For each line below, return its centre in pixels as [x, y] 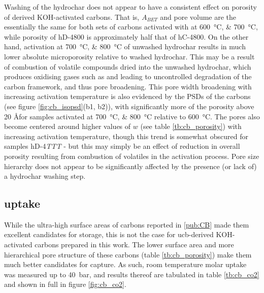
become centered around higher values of [68, 126]
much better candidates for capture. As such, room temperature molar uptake [125, 264]
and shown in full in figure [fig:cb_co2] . [65, 284]
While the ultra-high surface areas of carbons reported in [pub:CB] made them [127, 224]
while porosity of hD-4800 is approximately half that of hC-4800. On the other [126, 36]
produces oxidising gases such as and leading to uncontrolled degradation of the [128, 76]
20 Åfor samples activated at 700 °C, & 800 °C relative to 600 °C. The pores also [132, 116]
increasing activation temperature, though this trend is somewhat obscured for [126, 136]
